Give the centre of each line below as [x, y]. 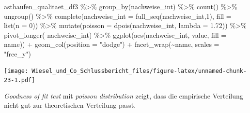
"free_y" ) [18, 53]
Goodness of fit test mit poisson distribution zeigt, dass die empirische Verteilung [124, 95]
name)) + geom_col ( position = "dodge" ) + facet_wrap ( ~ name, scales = [112, 44]
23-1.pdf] [20, 80]
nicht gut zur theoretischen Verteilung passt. [70, 105]
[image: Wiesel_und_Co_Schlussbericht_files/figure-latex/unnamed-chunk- [125, 71]
